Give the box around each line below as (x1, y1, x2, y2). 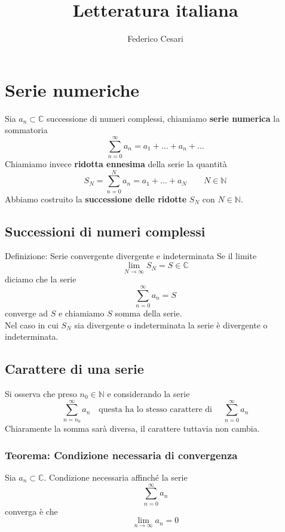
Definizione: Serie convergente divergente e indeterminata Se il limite (5, 250, 257, 262)
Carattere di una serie (5, 359, 144, 378)
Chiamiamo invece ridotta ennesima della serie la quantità (5, 157, 227, 170)
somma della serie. (115, 307, 182, 319)
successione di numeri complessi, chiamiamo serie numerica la (47, 112, 280, 124)
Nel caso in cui (5, 318, 59, 331)
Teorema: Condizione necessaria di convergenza (5, 447, 238, 462)
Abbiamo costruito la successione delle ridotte (5, 192, 187, 205)
